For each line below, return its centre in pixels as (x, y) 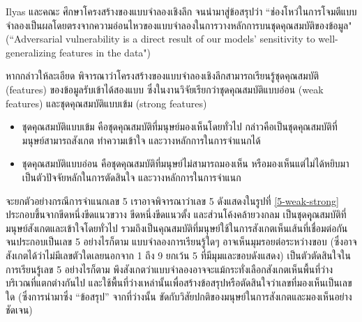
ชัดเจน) (19, 310)
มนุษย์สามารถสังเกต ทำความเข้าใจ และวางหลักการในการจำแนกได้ (141, 140)
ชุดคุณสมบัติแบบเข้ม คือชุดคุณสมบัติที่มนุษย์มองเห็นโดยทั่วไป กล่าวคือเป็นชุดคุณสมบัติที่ (180, 127)
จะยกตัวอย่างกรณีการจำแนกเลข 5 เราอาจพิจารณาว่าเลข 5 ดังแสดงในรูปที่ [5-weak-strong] (172, 200)
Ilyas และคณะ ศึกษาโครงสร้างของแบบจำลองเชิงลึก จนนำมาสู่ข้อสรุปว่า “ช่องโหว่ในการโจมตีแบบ (181, 11)
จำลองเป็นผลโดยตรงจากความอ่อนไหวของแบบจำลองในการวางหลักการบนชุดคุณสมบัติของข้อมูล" (179, 25)
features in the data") (105, 52)
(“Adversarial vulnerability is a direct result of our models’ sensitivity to (160, 39)
